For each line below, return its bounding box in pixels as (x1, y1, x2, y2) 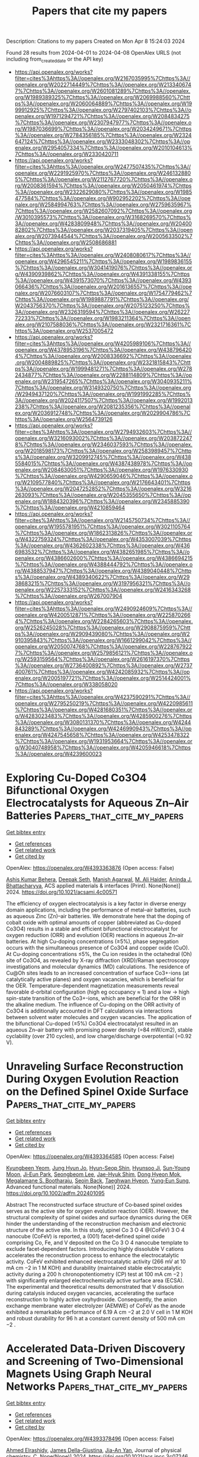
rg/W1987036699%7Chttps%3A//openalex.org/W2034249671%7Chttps (14, 125, 192, 132)
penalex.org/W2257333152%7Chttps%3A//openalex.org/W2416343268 (14, 586, 191, 593)
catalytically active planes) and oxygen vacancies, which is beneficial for (6, 976, 184, 983)
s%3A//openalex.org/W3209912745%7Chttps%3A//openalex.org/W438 (14, 453, 191, 461)
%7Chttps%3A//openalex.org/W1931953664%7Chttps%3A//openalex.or (14, 737, 192, 745)
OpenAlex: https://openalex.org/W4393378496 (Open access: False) (6, 1435, 175, 1442)
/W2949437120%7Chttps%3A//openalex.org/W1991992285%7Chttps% (14, 390, 191, 398)
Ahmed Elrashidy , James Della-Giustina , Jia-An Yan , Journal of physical (6, 1446, 182, 1453)
